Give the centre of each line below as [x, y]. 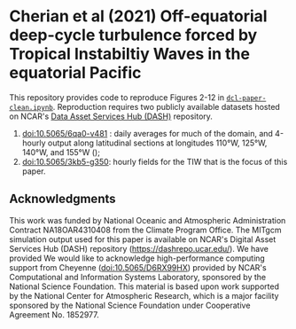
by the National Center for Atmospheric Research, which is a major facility [144, 295]
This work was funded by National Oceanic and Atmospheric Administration [148, 220]
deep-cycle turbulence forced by [133, 35]
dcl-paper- [246, 98]
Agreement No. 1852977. [54, 314]
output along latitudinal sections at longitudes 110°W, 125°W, [157, 143]
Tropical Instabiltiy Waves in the [130, 54]
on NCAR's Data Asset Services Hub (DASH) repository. [111, 116]
